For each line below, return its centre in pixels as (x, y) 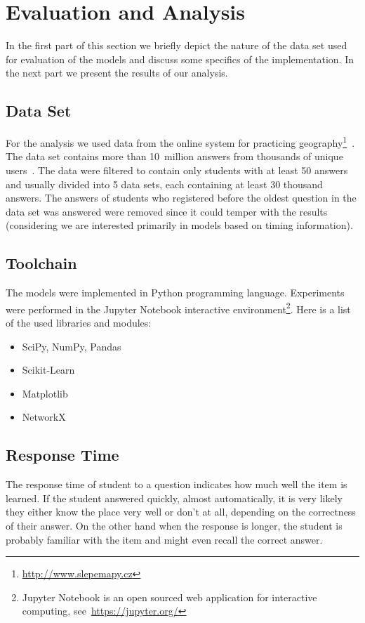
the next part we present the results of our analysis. (117, 73)
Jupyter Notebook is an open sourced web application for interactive (170, 597)
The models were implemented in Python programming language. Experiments (175, 293)
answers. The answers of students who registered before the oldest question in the (181, 198)
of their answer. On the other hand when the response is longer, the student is (174, 525)
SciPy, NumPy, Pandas (72, 346)
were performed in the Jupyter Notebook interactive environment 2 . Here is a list (178, 308)
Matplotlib (45, 393)
